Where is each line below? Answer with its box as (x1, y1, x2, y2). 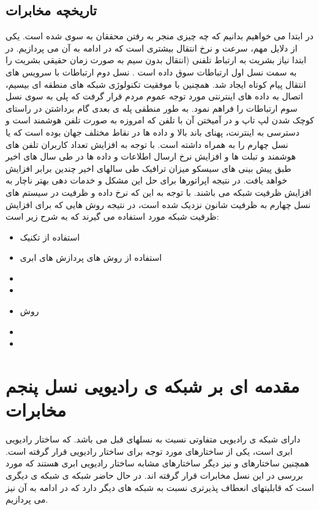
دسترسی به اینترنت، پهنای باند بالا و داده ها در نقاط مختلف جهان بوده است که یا (6, 125, 300, 138)
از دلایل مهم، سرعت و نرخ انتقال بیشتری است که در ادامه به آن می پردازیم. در (6, 41, 298, 54)
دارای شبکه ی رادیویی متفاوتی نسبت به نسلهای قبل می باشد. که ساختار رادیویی (6, 433, 301, 446)
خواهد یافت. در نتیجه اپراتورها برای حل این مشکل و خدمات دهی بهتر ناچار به (6, 174, 288, 187)
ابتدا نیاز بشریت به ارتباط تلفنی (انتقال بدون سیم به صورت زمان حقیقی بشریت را (6, 53, 307, 66)
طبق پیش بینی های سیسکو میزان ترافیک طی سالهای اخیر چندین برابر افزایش (6, 161, 291, 174)
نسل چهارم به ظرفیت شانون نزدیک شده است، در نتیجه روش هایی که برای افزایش (6, 198, 311, 211)
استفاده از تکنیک (20, 230, 80, 243)
